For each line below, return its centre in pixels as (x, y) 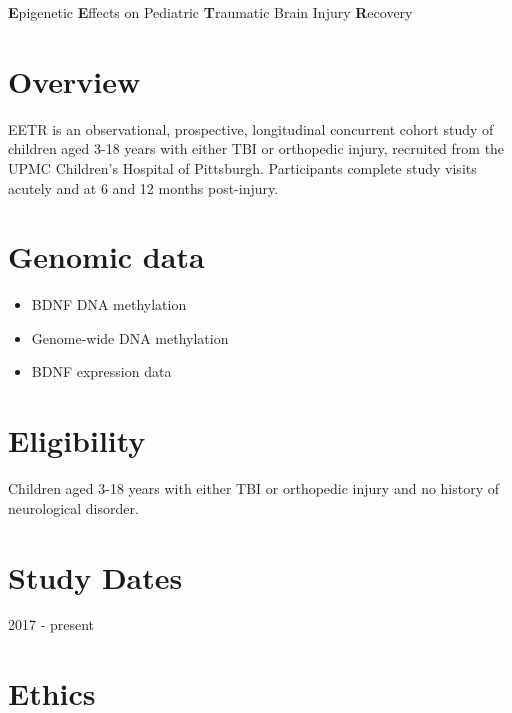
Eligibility (77, 440)
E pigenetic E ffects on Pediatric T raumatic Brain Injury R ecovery (210, 12)
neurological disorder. (73, 507)
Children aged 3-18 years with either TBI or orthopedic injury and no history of (254, 488)
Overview (74, 80)
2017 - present (51, 624)
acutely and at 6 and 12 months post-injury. (143, 187)
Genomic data (106, 256)
